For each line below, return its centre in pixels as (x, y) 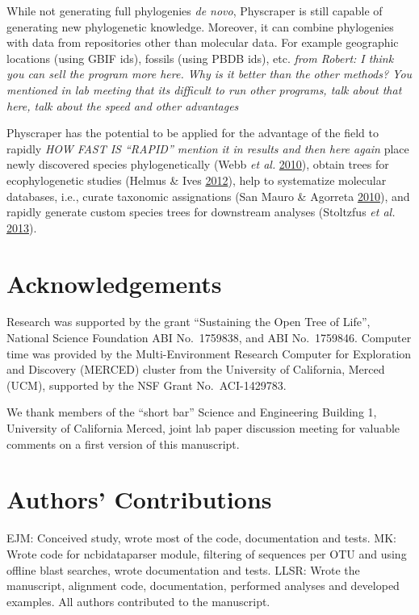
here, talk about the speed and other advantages (123, 105)
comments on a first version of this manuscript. (123, 443)
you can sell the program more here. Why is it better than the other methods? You (209, 74)
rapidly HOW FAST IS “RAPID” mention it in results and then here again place (208, 148)
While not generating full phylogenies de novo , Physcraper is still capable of (195, 10)
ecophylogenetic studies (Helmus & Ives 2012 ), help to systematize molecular (197, 180)
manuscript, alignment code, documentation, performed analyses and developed (203, 586)
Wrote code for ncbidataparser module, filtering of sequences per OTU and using (207, 553)
